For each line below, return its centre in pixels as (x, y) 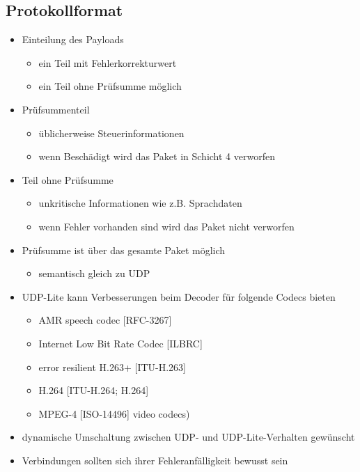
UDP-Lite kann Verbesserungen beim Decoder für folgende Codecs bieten (179, 296)
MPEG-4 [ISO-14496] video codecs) (114, 413)
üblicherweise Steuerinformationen (111, 133)
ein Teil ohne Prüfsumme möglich (110, 86)
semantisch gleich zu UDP (94, 273)
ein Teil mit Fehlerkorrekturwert (108, 62)
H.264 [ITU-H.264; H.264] (94, 390)
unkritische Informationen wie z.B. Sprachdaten (140, 203)
